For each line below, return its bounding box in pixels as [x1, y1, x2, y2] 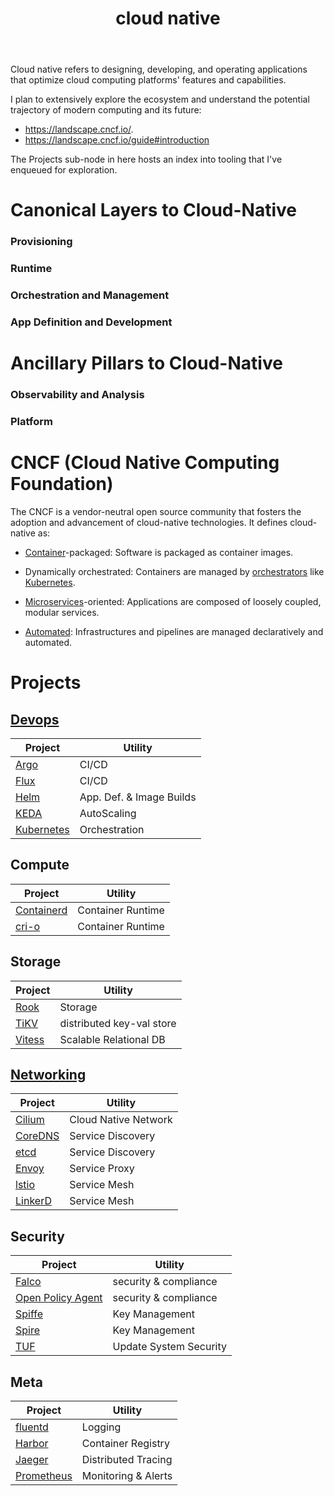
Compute [10, 857, 70, 874]
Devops [10, 711, 60, 728]
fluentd [15, 1420, 49, 1434]
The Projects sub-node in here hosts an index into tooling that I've [10, 153, 283, 166]
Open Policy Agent [15, 1291, 103, 1305]
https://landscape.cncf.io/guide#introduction [24, 134, 210, 146]
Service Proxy [69, 1162, 135, 1176]
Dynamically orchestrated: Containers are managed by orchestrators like [24, 566, 325, 578]
